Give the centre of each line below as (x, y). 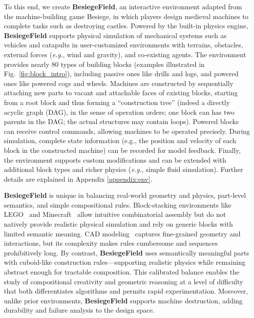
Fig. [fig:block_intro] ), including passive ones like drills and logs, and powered (121, 74)
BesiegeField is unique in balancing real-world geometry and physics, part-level (125, 195)
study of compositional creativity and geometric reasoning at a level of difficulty (124, 281)
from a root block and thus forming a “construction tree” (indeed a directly (117, 102)
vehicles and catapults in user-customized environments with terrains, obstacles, (124, 45)
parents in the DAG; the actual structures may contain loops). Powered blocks (121, 121)
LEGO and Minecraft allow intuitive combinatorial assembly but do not (115, 214)
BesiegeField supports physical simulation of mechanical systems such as (115, 35)
